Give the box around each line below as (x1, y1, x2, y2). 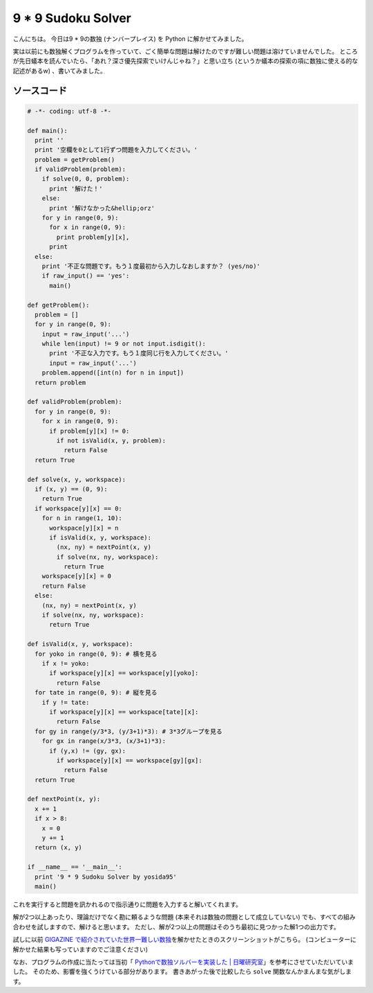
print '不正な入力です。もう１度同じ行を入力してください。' (49, 350, 229, 357)
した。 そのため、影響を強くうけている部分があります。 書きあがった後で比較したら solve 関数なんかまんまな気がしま (12, 967, 352, 976)
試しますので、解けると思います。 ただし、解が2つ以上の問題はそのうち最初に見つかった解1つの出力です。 (37, 922, 340, 931)
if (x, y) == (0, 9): (35, 485, 108, 493)
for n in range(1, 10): (41, 515, 122, 522)
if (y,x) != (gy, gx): (49, 746, 126, 755)
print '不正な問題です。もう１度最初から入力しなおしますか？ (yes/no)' (41, 262, 260, 270)
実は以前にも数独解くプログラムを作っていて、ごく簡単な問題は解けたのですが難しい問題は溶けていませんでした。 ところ (12, 47, 358, 55)
